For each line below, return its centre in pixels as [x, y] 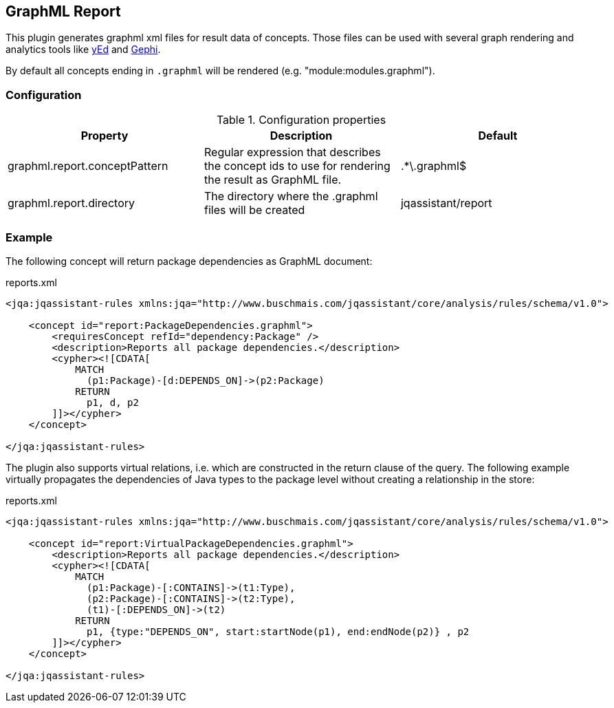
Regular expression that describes [292, 152]
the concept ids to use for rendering [297, 166]
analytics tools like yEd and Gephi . [83, 50]
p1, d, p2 [113, 402]
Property [105, 136]
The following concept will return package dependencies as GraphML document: [189, 261]
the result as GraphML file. [273, 180]
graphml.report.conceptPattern [88, 166]
